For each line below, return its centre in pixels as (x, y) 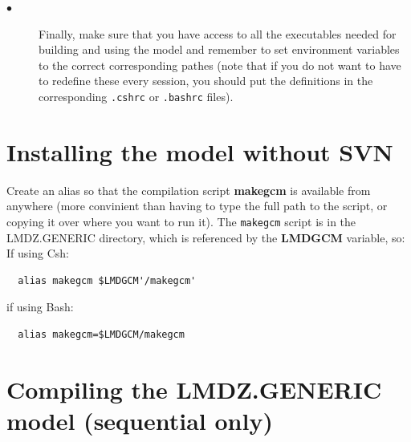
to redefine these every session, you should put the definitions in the (206, 81)
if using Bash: (40, 307)
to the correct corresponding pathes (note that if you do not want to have (220, 65)
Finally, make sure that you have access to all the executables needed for (218, 33)
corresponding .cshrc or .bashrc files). (136, 96)
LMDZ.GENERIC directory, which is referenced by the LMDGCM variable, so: (206, 237)
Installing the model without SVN (200, 151)
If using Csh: (38, 253)
